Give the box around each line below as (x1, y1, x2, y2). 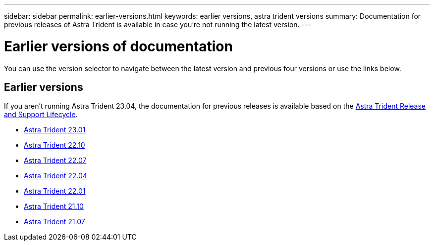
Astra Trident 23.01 (24, 125, 86, 134)
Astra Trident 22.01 (24, 187, 86, 196)
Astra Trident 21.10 (24, 202, 84, 211)
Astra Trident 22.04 (24, 171, 87, 180)
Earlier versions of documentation (4, 38, 233, 55)
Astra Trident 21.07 (24, 217, 85, 226)
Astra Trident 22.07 (24, 156, 87, 165)
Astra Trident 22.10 (24, 141, 85, 150)
